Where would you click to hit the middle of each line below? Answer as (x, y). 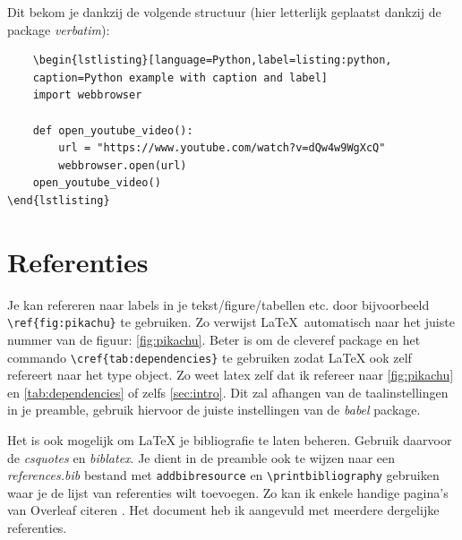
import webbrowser (87, 95)
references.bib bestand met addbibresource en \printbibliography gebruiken (223, 475)
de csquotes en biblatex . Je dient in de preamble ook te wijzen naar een (201, 457)
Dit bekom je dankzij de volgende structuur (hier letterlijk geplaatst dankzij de (224, 12)
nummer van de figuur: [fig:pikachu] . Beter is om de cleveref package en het (214, 339)
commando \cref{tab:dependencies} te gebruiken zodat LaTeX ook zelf (210, 357)
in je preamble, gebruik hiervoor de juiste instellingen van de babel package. (214, 410)
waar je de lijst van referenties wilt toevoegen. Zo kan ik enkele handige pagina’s (228, 492)
